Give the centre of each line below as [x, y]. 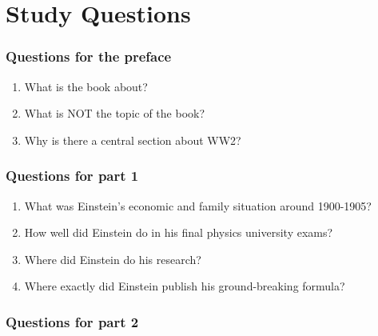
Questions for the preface [89, 56]
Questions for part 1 [72, 176]
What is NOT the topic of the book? [115, 113]
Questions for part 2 [72, 321]
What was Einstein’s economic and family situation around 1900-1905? [198, 205]
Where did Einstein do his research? [113, 259]
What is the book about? [86, 86]
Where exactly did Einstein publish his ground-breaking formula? [185, 286]
